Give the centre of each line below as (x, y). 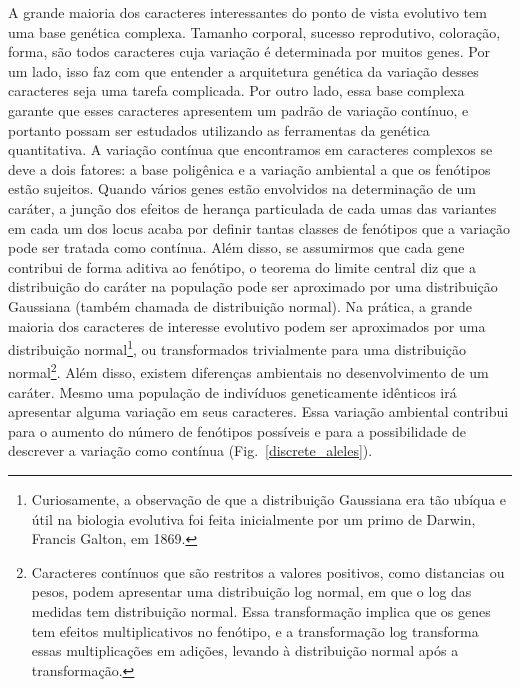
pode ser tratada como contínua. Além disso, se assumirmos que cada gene (236, 247)
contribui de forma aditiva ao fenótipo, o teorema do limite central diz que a (242, 266)
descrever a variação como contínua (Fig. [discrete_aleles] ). (190, 450)
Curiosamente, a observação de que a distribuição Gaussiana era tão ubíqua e (269, 498)
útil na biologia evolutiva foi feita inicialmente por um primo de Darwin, (253, 518)
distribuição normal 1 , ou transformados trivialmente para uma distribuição (237, 347)
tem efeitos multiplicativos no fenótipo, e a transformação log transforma (255, 630)
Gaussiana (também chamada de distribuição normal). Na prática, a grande (240, 305)
